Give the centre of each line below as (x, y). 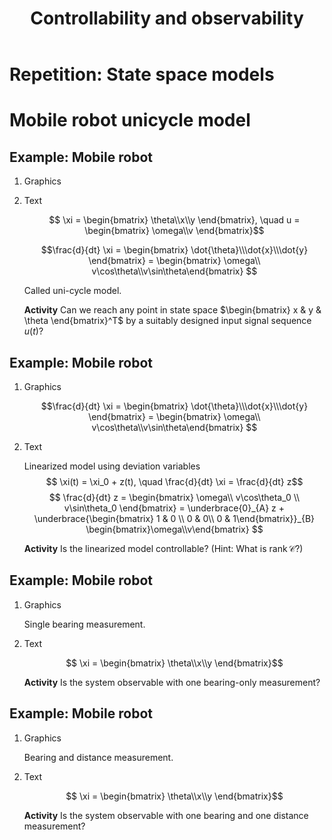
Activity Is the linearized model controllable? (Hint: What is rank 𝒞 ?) (163, 548)
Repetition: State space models (142, 74)
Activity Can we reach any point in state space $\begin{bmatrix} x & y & (172, 310)
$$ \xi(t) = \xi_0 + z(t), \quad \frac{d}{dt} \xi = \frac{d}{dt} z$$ (174, 481)
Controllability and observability (167, 18)
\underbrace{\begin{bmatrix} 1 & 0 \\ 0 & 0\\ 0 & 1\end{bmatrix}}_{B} (174, 518)
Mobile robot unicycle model (130, 120)
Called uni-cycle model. (72, 291)
